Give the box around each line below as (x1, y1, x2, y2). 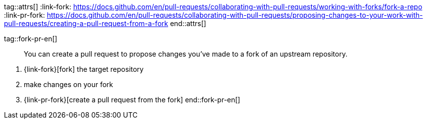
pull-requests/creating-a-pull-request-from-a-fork (4, 19, 168, 28)
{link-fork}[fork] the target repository (24, 65, 144, 73)
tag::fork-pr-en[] (4, 34, 57, 43)
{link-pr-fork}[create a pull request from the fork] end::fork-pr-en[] (24, 95, 240, 104)
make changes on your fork (24, 80, 113, 89)
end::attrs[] (170, 19, 206, 28)
